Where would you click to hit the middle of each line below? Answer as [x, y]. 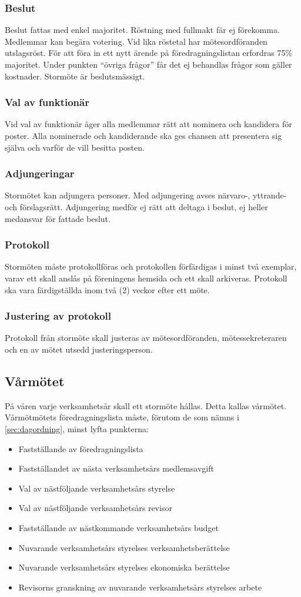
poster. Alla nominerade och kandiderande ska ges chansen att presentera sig [143, 135]
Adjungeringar [40, 173]
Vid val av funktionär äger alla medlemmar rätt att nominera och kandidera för [148, 124]
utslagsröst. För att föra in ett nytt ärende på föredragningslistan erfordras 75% [149, 53]
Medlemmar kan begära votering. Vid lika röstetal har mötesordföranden [136, 41]
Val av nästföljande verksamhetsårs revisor [95, 508]
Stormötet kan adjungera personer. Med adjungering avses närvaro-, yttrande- [146, 195]
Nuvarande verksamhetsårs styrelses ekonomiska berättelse [124, 567]
